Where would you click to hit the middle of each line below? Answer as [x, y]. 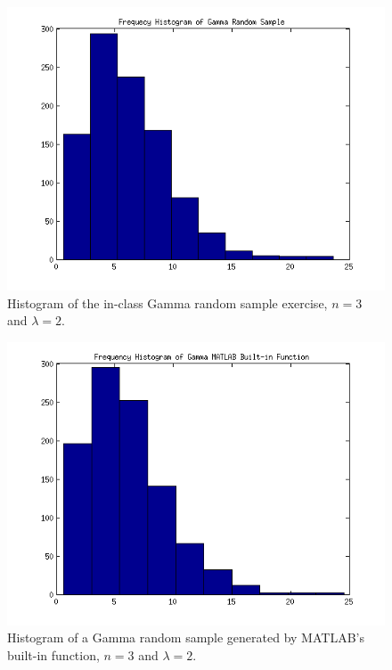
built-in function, [53, 654]
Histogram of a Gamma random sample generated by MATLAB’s [186, 637]
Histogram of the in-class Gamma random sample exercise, [167, 302]
